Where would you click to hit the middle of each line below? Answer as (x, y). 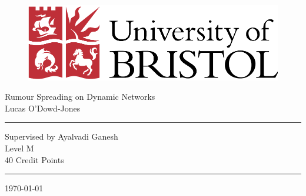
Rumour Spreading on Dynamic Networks (80, 97)
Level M (19, 148)
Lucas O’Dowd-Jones (43, 108)
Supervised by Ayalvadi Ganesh (61, 136)
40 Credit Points (34, 159)
